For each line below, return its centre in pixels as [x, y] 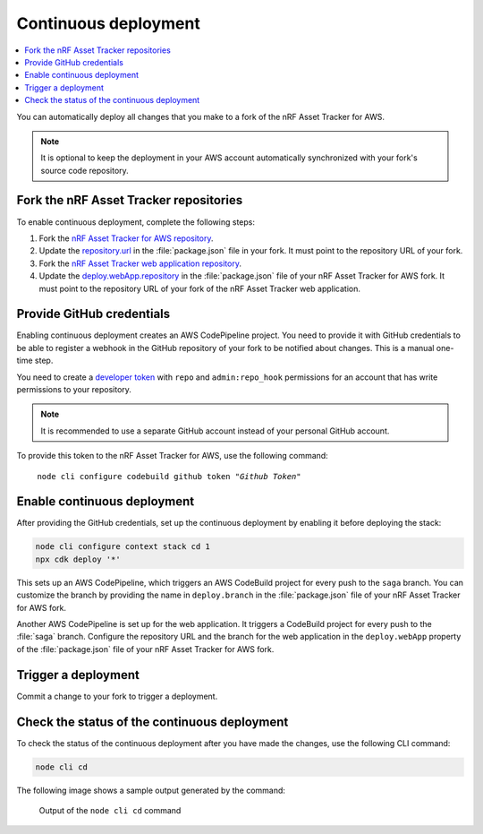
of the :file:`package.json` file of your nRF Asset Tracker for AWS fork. [145, 649]
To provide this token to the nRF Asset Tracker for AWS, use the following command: [172, 456]
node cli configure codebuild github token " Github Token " [169, 476]
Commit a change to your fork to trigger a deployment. [117, 696]
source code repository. [85, 170]
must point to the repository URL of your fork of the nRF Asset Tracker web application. [200, 288]
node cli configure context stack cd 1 [123, 547]
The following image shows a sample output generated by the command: [151, 790]
